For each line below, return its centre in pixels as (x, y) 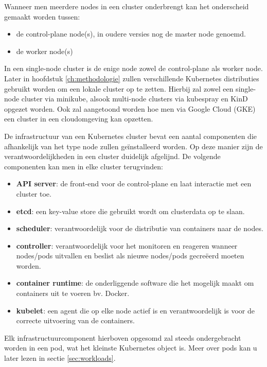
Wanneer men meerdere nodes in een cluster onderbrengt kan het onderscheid (127, 6)
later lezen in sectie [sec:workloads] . (60, 358)
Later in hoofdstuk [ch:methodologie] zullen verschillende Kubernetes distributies (132, 78)
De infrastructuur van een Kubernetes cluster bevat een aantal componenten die (131, 136)
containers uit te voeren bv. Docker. (73, 293)
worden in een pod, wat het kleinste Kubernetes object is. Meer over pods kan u (131, 348)
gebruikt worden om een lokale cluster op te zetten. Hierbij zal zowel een (119, 88)
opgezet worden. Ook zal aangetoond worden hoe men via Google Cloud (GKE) (130, 108)
